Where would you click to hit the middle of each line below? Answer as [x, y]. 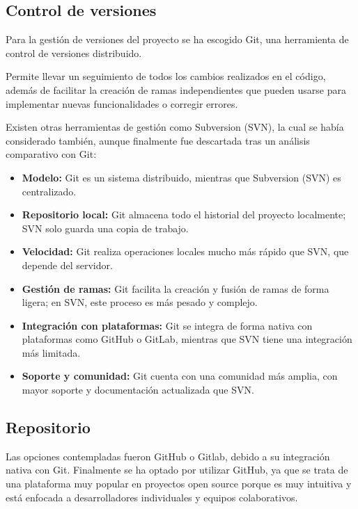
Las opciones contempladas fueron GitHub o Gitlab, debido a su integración [168, 456]
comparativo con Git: [51, 154]
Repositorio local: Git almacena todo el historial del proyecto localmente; [184, 215]
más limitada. [51, 352]
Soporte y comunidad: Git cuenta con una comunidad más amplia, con [180, 376]
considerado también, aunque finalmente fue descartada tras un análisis [158, 140]
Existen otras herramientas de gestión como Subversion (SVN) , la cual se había [175, 127]
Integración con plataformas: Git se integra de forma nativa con [167, 325]
